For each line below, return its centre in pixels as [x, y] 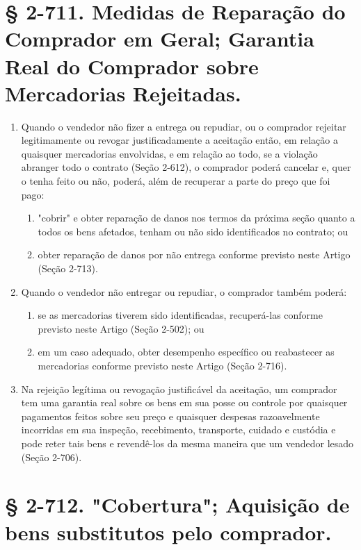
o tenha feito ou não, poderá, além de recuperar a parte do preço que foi [176, 181]
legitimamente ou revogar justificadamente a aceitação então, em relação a [179, 140]
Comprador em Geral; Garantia [160, 39]
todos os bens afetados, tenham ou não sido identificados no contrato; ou [193, 231]
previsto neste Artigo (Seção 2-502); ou [121, 328]
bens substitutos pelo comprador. [168, 532]
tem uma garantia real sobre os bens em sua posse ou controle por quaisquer [184, 402]
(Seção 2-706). [51, 457]
